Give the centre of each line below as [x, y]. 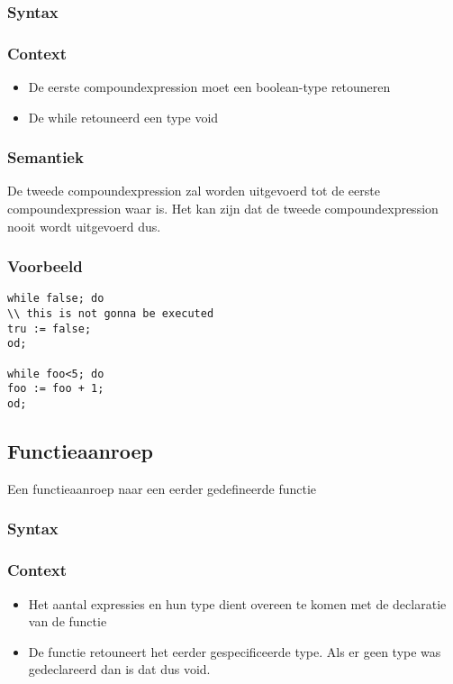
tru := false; [50, 328]
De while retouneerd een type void [123, 117]
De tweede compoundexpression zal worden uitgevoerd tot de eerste [194, 191]
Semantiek [45, 157]
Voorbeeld [45, 266]
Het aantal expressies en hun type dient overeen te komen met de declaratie [237, 603]
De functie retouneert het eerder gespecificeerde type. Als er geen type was [235, 651]
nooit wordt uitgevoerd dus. [84, 226]
